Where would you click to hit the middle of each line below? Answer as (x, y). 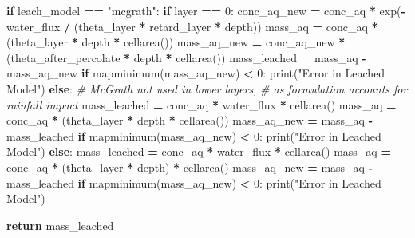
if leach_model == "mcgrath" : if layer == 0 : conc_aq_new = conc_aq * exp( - (206, 10)
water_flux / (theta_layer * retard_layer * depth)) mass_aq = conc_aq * (192, 26)
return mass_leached (60, 225)
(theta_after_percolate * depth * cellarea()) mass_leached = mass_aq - (186, 57)
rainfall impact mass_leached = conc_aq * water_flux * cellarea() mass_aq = (202, 104)
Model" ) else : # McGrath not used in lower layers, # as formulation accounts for (207, 88)
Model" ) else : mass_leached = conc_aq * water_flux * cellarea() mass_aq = (199, 151)
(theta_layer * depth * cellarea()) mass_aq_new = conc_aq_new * (176, 42)
